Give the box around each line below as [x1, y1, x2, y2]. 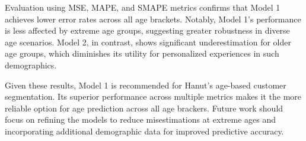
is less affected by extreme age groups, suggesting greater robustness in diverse [5, 24, 290, 37]
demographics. [5, 58, 57, 71]
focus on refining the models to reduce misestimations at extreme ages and [5, 113, 276, 126]
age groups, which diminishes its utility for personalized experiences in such [5, 47, 279, 60]
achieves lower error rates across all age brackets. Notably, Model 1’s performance [5, 12, 301, 25]
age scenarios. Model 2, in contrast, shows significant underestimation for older [5, 35, 291, 48]
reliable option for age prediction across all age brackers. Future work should [5, 101, 283, 114]
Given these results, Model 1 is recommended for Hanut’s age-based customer [5, 78, 286, 91]
